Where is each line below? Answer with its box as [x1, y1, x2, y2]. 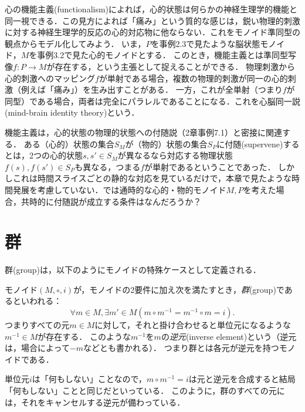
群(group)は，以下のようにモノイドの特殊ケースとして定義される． [5, 264, 261, 276]
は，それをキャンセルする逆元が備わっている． [5, 396, 185, 408]
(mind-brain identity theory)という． [5, 106, 140, 119]
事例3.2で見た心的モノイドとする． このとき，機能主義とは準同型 [37, 49, 289, 61]
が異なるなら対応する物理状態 [117, 149, 233, 161]
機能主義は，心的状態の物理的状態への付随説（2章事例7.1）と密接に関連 [5, 126, 282, 138]
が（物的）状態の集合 [125, 137, 208, 150]
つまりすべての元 [5, 319, 70, 330]
